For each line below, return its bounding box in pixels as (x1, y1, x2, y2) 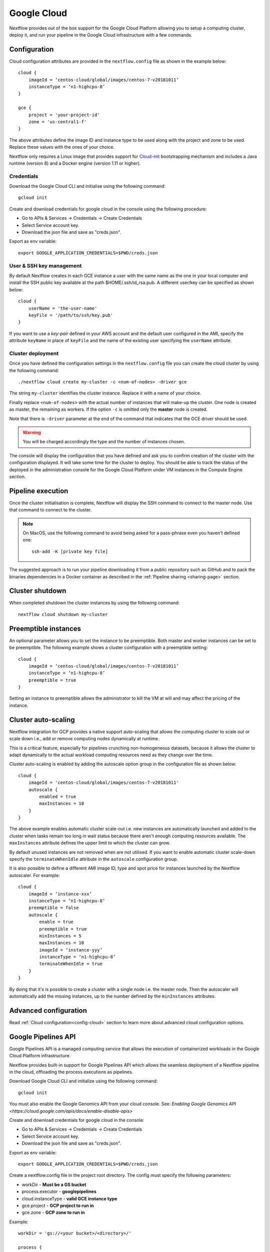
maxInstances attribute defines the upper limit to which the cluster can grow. (9, 840, 170, 846)
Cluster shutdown (9, 586, 66, 595)
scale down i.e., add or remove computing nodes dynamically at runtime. (9, 736, 159, 742)
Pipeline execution (9, 486, 68, 495)
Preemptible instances (9, 624, 81, 633)
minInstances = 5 (39, 933, 82, 938)
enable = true (39, 919, 74, 925)
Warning (22, 429, 41, 435)
